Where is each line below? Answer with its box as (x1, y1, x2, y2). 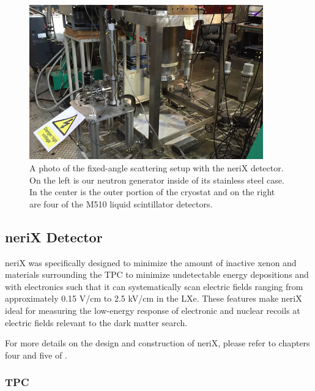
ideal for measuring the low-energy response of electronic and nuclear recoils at (5, 303, 300, 316)
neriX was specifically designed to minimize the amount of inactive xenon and (5, 256, 297, 269)
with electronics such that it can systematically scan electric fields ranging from (5, 280, 303, 292)
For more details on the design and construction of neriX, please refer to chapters (5, 337, 310, 349)
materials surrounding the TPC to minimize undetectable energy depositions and (5, 268, 309, 281)
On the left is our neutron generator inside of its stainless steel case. (29, 173, 284, 186)
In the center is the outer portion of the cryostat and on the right (29, 185, 275, 198)
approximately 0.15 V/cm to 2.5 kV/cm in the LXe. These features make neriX (5, 292, 302, 305)
